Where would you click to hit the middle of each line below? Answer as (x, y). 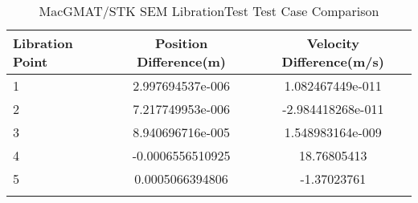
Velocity (333, 43)
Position (181, 43)
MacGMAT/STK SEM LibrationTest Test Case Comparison (209, 11)
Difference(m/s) (333, 61)
